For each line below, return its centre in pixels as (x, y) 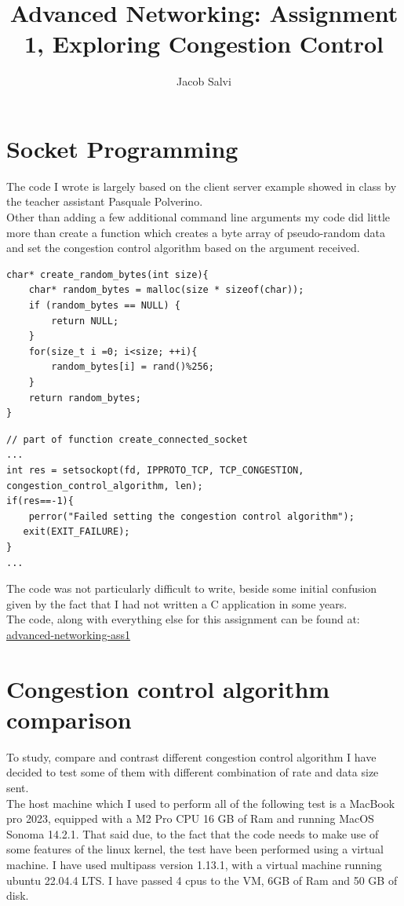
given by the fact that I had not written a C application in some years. (177, 603)
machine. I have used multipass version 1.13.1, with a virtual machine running (194, 864)
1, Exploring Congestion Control (204, 44)
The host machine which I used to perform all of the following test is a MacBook (201, 803)
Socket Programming (122, 148)
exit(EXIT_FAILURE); (76, 532)
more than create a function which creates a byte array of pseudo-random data (196, 232)
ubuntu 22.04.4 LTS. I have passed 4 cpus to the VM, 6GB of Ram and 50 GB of (202, 880)
